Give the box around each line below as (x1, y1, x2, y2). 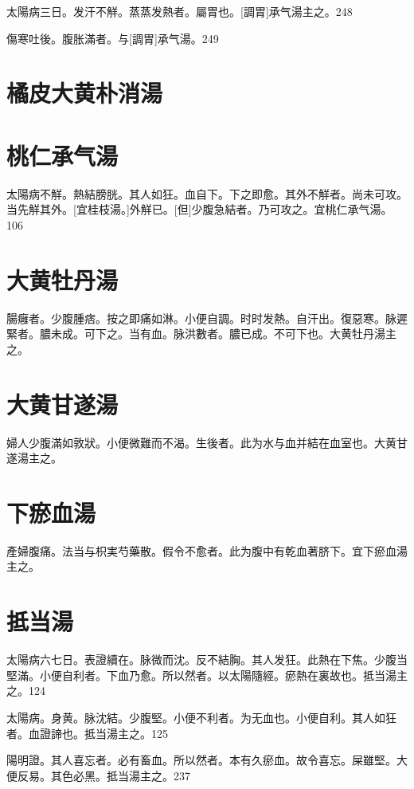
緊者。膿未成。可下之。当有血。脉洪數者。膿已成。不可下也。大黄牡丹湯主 (6, 325, 396, 342)
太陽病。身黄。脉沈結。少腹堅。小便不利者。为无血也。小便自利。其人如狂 (6, 709, 396, 725)
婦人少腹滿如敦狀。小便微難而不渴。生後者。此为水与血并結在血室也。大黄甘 (6, 434, 408, 450)
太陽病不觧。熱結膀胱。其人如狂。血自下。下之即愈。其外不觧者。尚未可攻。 (6, 185, 408, 202)
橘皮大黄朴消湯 (6, 77, 163, 109)
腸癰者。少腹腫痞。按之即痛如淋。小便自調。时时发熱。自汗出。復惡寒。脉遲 (6, 309, 408, 326)
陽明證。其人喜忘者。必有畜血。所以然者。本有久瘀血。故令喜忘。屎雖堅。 (6, 752, 396, 768)
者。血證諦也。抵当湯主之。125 (6, 724, 168, 741)
